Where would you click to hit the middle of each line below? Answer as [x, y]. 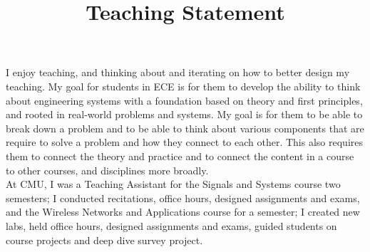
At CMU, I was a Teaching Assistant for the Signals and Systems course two [173, 184]
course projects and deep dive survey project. [104, 240]
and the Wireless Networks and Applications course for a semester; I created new [183, 212]
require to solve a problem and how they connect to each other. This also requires [185, 142]
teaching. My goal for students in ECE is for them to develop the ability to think [183, 86]
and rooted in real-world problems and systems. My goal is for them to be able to [184, 114]
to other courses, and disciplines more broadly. [107, 170]
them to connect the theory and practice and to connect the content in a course [180, 156]
